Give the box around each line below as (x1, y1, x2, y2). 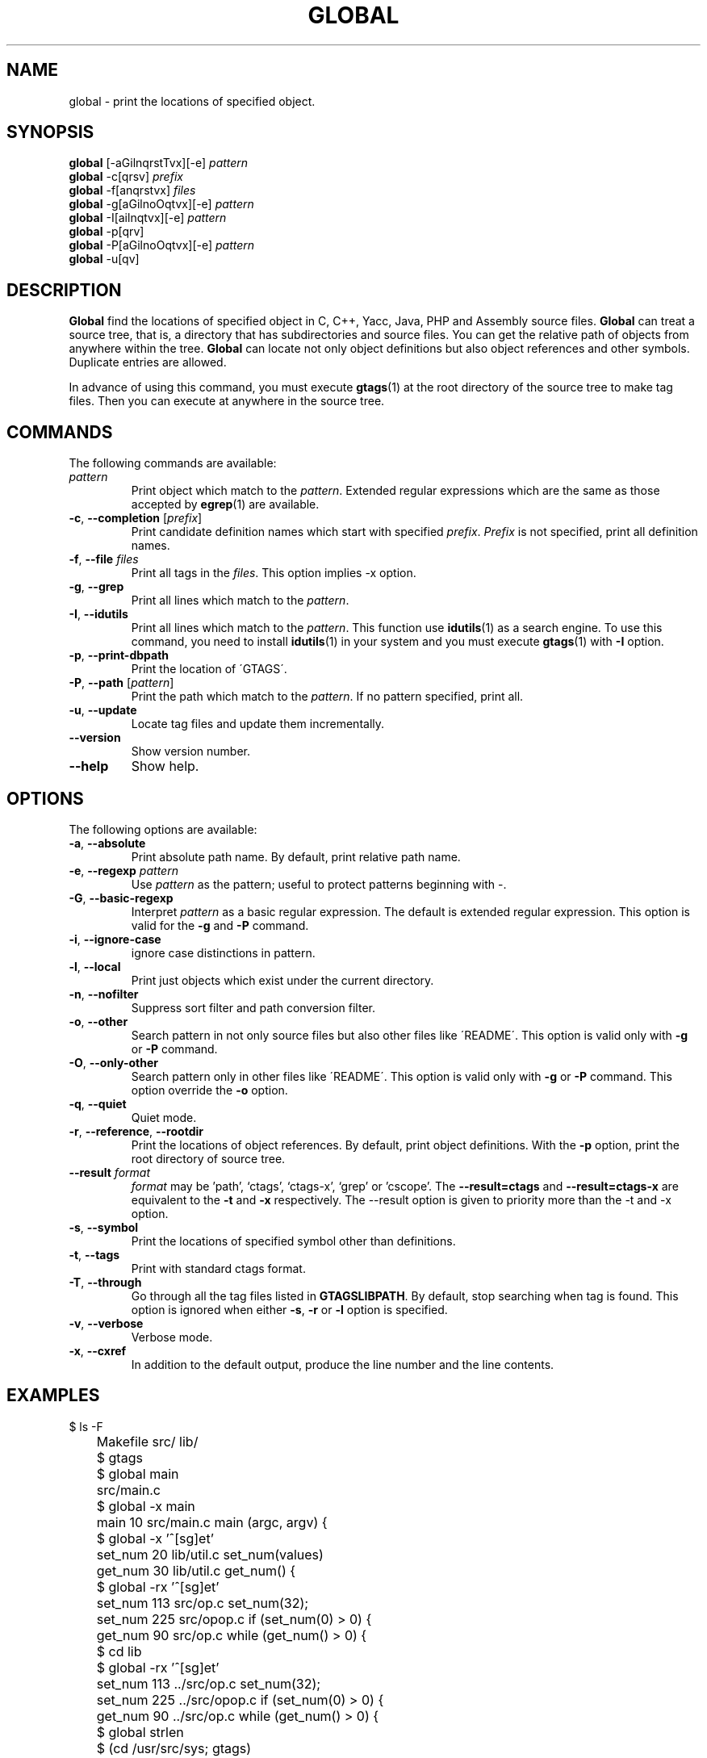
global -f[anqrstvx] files (69, 183, 196, 198)
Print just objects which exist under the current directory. (131, 973, 434, 987)
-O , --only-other (69, 1055, 158, 1069)
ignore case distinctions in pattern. (131, 945, 316, 960)
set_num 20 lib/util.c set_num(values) (96, 1546, 324, 1563)
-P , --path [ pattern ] (69, 676, 174, 690)
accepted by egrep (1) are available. (131, 497, 320, 512)
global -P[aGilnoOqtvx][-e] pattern (69, 238, 255, 253)
